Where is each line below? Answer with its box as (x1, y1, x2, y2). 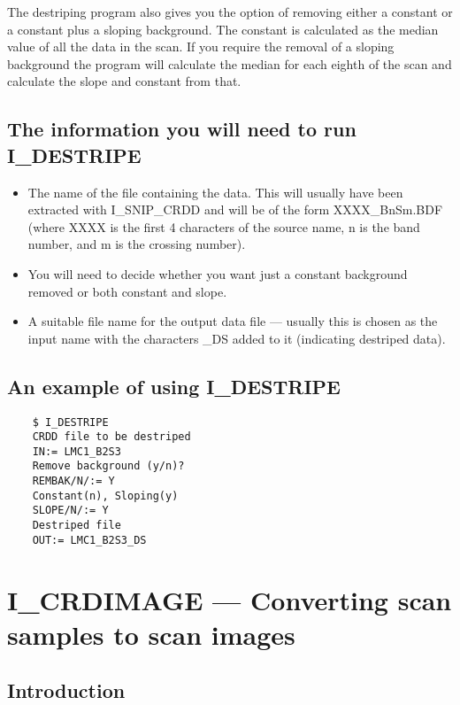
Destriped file (32, 519, 121, 532)
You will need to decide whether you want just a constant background (27, 264, 408, 283)
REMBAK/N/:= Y (32, 475, 115, 488)
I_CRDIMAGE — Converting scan (7, 581, 452, 617)
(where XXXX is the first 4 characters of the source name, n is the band (27, 217, 420, 236)
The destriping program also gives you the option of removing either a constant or (7, 3, 453, 20)
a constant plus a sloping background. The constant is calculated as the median (7, 19, 439, 38)
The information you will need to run (7, 115, 356, 143)
